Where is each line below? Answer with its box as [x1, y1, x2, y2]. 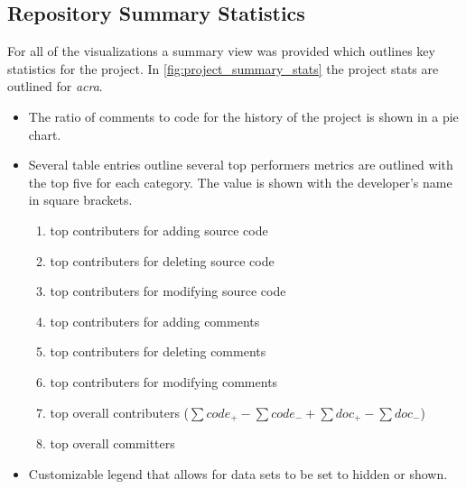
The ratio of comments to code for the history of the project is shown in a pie [28, 106, 459, 125]
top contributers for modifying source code [50, 281, 286, 300]
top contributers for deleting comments [50, 342, 266, 361]
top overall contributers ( [50, 402, 190, 421]
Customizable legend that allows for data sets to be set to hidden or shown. [28, 464, 448, 483]
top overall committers [50, 433, 175, 452]
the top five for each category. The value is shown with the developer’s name [28, 172, 452, 191]
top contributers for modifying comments [50, 372, 278, 391]
